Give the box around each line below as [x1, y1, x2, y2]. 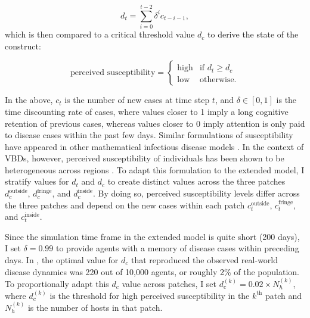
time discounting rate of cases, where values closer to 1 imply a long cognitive [5, 105, 289, 117]
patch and [265, 289, 302, 301]
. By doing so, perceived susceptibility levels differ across [92, 187, 300, 199]
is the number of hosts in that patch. [27, 301, 163, 314]
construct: [5, 39, 41, 52]
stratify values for [5, 175, 69, 188]
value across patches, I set [122, 278, 217, 290]
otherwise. [199, 75, 237, 84]
